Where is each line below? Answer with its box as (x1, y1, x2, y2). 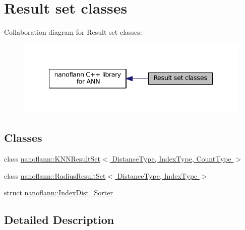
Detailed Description (4, 212, 114, 227)
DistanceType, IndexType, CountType (112, 154, 231, 164)
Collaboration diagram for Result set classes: (4, 27, 142, 37)
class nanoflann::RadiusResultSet (4, 170, 106, 181)
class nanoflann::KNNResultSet (4, 154, 101, 164)
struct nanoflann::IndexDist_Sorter (4, 187, 113, 198)
